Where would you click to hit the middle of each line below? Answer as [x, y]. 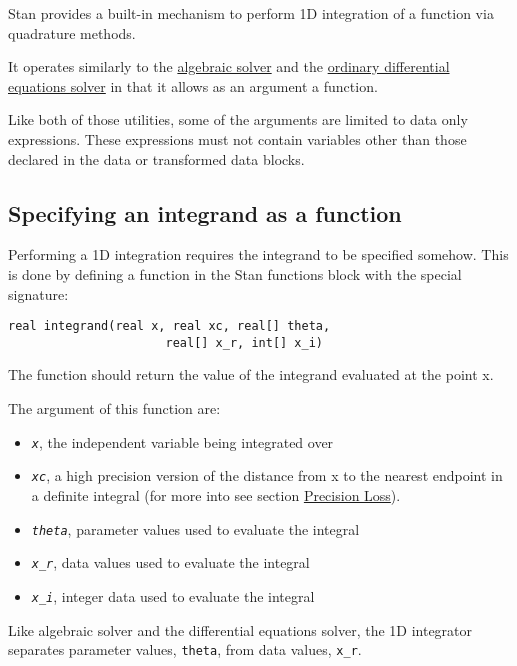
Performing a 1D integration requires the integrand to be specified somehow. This [258, 254]
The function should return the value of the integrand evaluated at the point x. [251, 374]
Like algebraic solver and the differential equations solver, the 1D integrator [240, 629]
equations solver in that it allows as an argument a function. [193, 85]
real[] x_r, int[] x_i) [244, 342]
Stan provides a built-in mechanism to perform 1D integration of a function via [251, 13]
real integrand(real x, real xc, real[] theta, [169, 326]
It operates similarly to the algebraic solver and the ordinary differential [229, 66]
